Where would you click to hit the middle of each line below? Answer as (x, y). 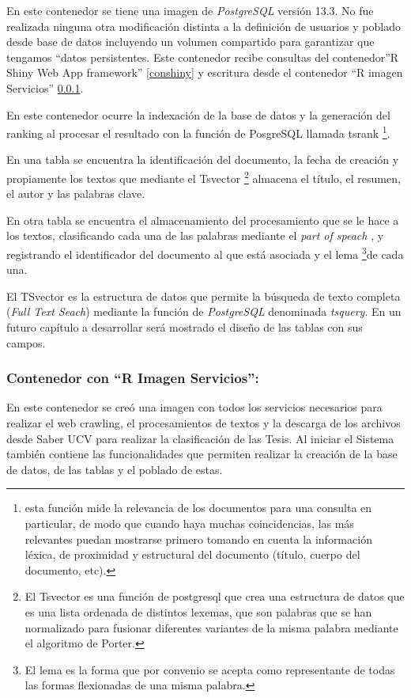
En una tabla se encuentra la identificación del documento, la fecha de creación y (203, 159)
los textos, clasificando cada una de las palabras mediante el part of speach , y (195, 235)
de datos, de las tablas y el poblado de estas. (115, 469)
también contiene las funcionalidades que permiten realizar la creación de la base (202, 454)
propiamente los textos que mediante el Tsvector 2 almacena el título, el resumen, (204, 177)
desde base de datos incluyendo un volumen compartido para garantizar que (190, 42)
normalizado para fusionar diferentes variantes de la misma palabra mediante (211, 627)
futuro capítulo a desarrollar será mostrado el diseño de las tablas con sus (185, 327)
